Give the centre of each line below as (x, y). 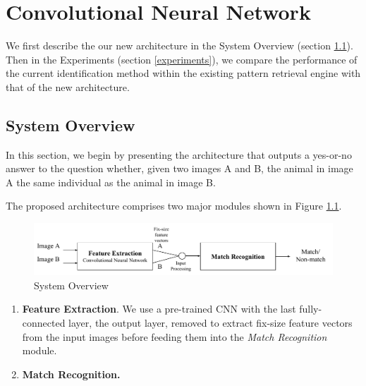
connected (44, 322)
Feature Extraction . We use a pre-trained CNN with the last (159, 309)
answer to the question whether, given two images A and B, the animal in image (179, 168)
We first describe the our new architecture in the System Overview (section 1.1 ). (179, 46)
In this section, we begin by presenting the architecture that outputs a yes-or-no (179, 154)
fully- (311, 309)
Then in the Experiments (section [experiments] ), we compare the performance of (182, 59)
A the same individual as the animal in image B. (111, 182)
